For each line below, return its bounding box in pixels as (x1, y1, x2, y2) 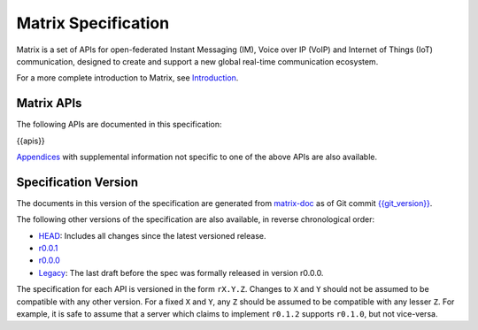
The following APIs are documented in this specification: (16, 119, 222, 130)
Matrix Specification (16, 13, 170, 33)
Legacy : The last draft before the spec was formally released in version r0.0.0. (38, 267, 324, 278)
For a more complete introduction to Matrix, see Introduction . (16, 73, 239, 83)
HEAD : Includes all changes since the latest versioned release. (38, 230, 266, 241)
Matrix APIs (16, 96, 82, 111)
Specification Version (16, 174, 139, 189)
